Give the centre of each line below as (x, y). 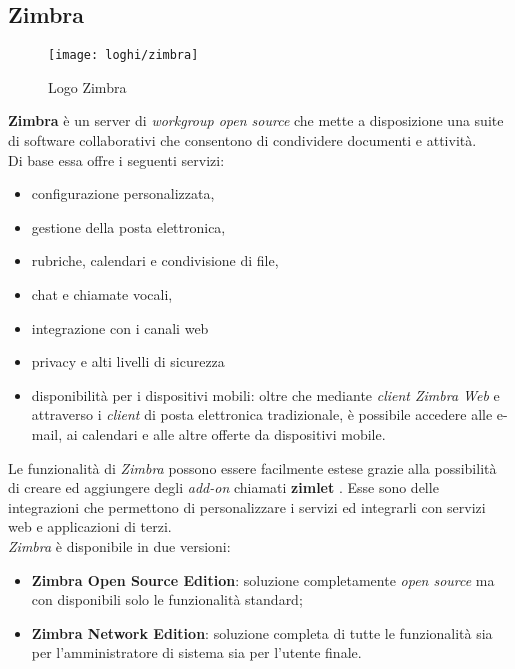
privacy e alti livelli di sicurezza (128, 361)
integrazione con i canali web (120, 327)
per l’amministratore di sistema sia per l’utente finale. (196, 652)
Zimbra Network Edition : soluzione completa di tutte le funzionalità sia (262, 632)
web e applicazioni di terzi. (90, 526)
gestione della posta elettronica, (128, 226)
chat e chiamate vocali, (102, 294)
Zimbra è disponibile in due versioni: (119, 545)
